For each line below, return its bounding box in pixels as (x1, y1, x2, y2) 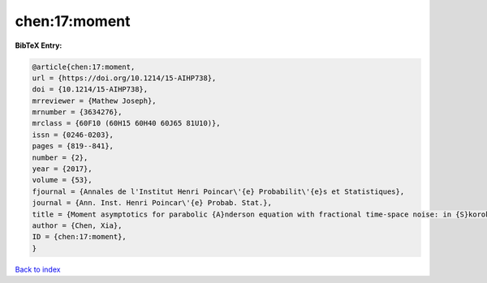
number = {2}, (32, 152, 88, 162)
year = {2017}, (32, 165, 93, 174)
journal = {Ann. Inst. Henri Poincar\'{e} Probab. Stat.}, (32, 199, 272, 208)
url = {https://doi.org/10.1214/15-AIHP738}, (32, 73, 217, 83)
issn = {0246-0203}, (32, 130, 114, 139)
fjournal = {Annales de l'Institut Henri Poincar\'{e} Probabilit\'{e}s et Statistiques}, (32, 187, 405, 196)
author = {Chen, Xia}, (32, 221, 123, 230)
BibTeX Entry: (15, 41, 62, 50)
